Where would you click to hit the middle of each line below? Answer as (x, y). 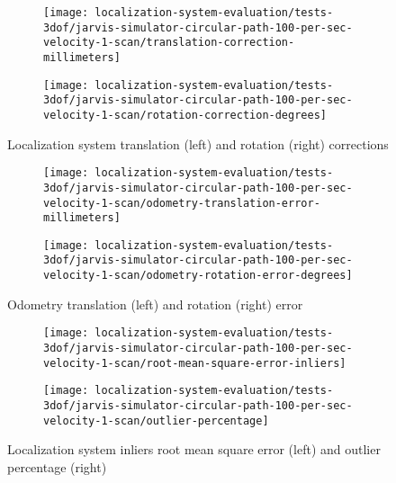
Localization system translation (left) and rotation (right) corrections (198, 143)
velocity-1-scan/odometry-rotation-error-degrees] (198, 276)
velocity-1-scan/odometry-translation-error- (182, 203)
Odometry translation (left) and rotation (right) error (155, 304)
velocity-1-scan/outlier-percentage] (156, 420)
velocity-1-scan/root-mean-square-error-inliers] (195, 363)
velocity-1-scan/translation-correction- (169, 43)
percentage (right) (57, 466)
